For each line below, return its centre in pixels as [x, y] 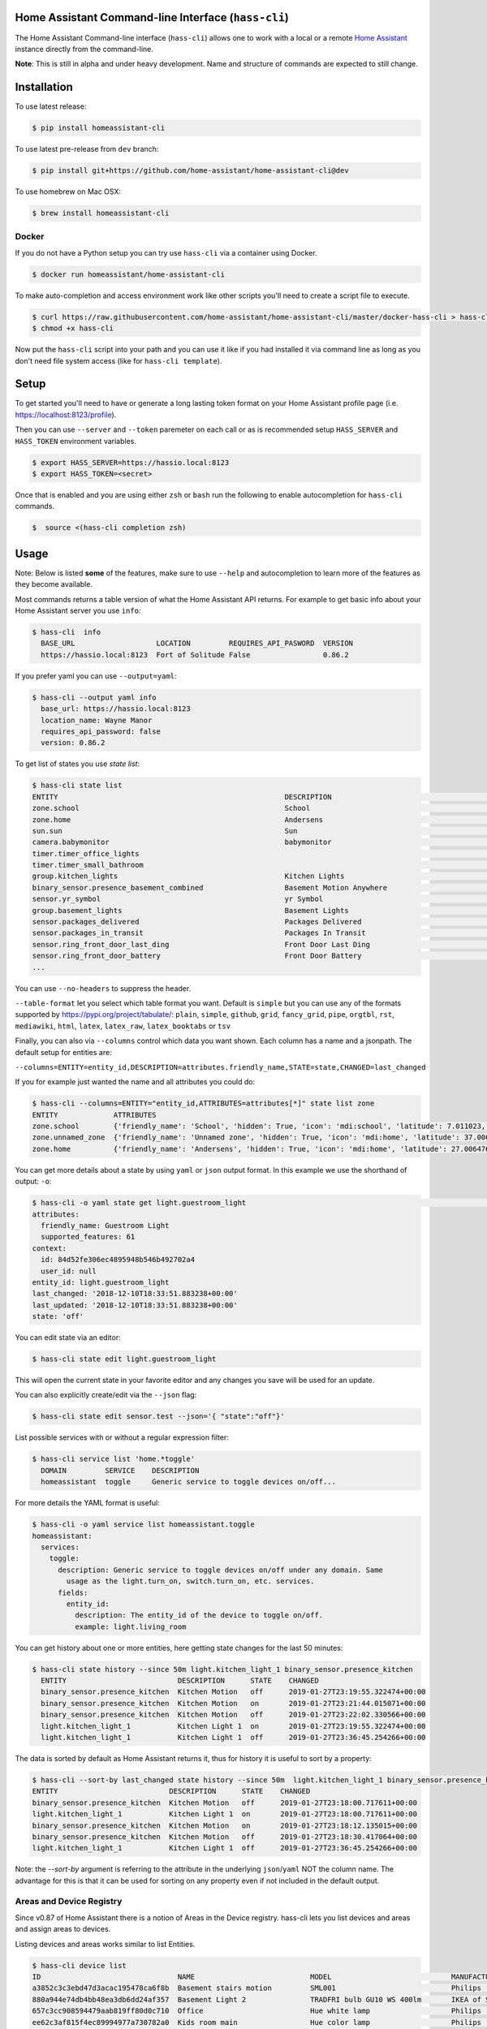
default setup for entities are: [64, 1052]
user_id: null [69, 1271]
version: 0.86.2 [73, 743]
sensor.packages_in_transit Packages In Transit [199, 933]
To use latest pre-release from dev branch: [87, 149]
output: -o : [33, 1182]
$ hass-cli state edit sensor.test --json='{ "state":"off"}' [158, 1417]
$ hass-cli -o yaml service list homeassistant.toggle [143, 1525]
